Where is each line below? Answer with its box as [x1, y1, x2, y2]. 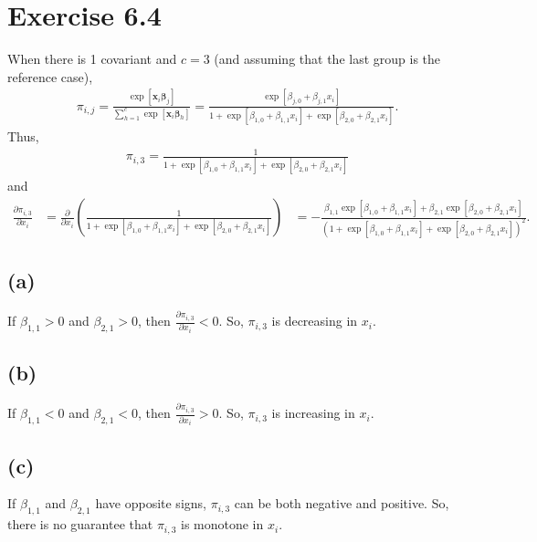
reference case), [7, 67, 93, 86]
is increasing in [271, 403, 355, 422]
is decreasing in [271, 311, 358, 330]
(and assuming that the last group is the [214, 49, 441, 68]
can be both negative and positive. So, [234, 494, 449, 513]
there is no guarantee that [7, 515, 153, 534]
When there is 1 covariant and [7, 49, 177, 68]
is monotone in [180, 515, 264, 534]
